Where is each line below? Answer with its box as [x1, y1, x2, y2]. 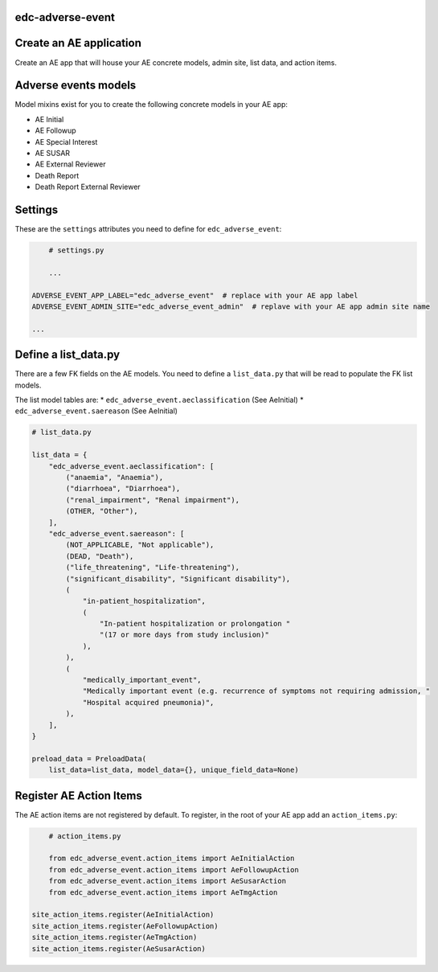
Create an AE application [14, 36, 142, 50]
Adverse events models [14, 79, 137, 92]
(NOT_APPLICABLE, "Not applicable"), [65, 540, 215, 550]
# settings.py [48, 246, 104, 255]
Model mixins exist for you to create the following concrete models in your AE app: [14, 100, 289, 109]
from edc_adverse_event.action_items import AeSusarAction [48, 876, 287, 886]
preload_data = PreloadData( [31, 754, 147, 763]
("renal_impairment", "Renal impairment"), [65, 495, 240, 504]
